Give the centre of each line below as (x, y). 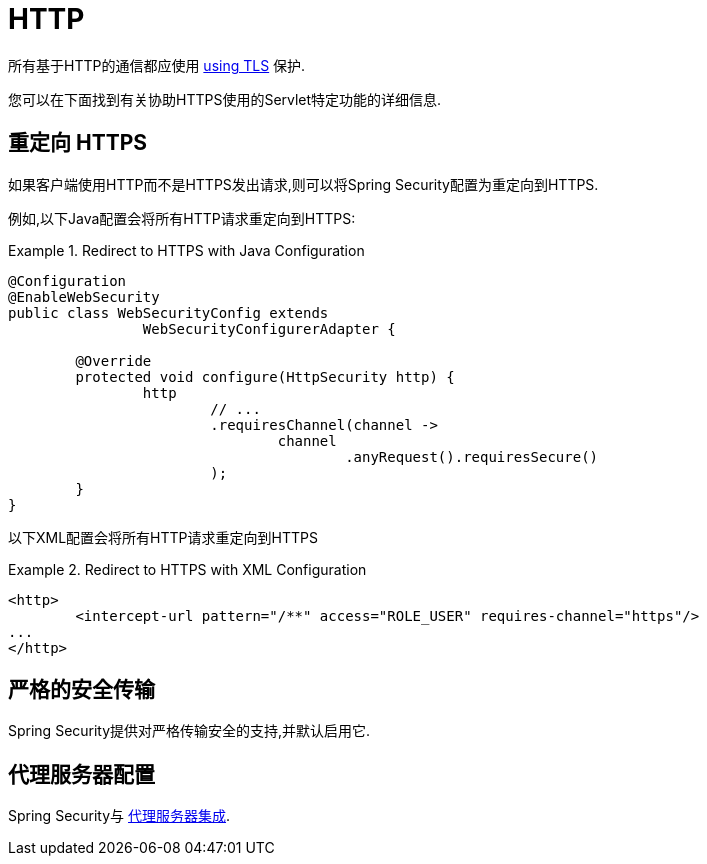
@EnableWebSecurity (84, 296)
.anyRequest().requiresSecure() (472, 456)
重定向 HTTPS (78, 143)
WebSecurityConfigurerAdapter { (269, 328)
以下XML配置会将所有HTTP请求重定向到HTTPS (163, 537)
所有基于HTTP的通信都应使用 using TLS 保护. (157, 65)
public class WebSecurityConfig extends (168, 312)
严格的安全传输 (81, 690)
